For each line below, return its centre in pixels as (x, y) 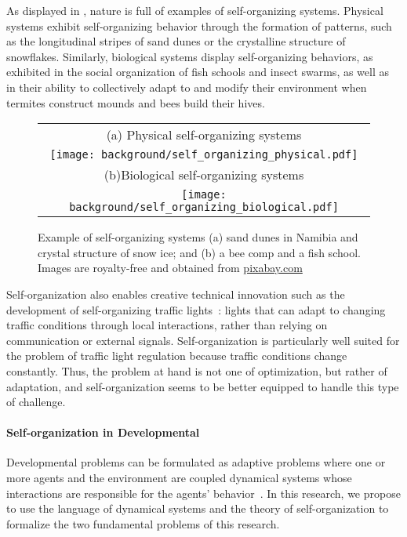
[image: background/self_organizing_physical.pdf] (204, 155)
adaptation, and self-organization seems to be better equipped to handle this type (203, 386)
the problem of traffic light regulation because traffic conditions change (177, 356)
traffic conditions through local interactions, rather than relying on (167, 325)
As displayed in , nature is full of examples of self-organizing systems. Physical (195, 10)
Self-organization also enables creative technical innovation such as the (176, 294)
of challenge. (36, 402)
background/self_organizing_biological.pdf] (204, 207)
